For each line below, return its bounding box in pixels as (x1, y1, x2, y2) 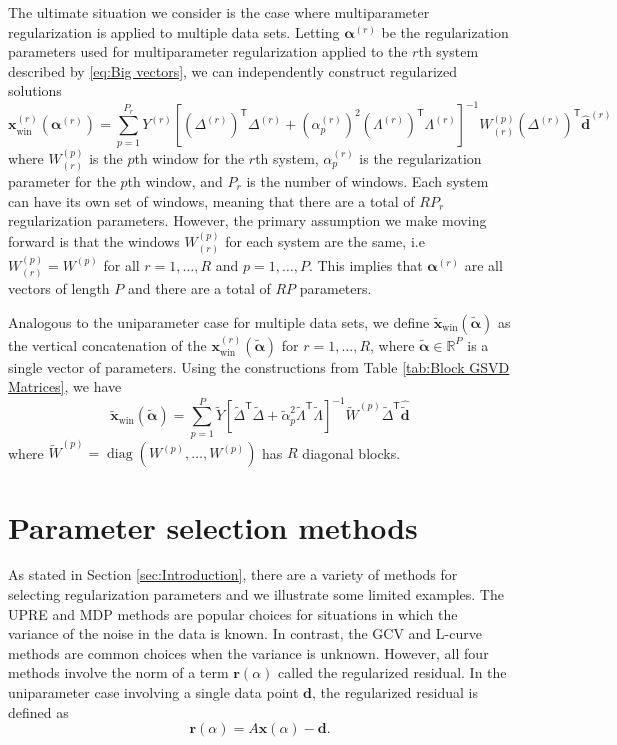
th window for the (134, 147, 245, 168)
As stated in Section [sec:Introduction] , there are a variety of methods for (8, 564, 458, 585)
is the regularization (359, 147, 482, 168)
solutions (8, 80, 62, 101)
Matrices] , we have (8, 376, 122, 397)
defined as (8, 701, 69, 722)
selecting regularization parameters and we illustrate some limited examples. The (8, 584, 504, 605)
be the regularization (381, 21, 509, 42)
